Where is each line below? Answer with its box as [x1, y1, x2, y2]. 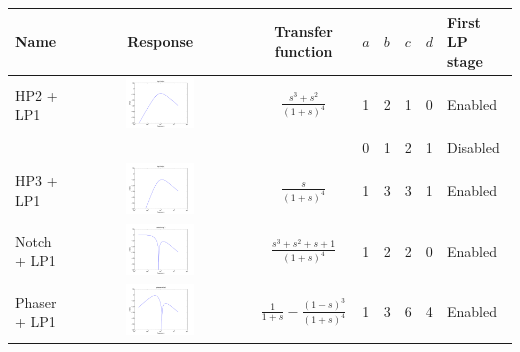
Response [127, 31, 194, 52]
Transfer [274, 21, 333, 42]
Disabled [446, 137, 500, 158]
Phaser [15, 291, 57, 312]
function [274, 40, 333, 61]
